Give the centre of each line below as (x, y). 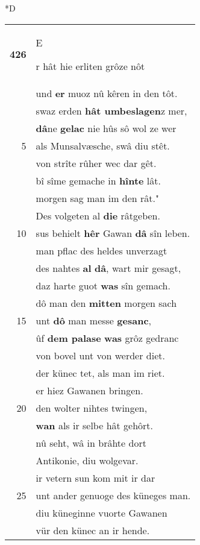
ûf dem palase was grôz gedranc (107, 338)
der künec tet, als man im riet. (100, 373)
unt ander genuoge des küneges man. (113, 495)
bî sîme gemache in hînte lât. (98, 180)
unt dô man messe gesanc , (94, 320)
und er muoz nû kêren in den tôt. (107, 93)
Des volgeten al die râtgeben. (98, 215)
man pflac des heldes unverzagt (102, 250)
